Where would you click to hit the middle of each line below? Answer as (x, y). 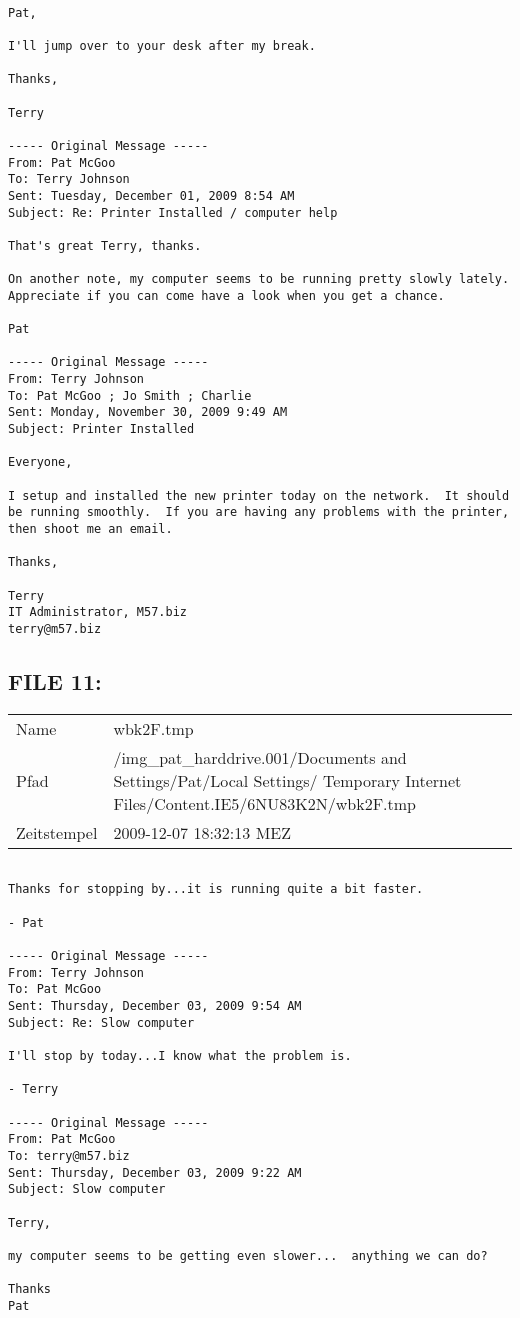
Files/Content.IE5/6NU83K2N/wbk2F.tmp (264, 803)
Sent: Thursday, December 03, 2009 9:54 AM (155, 1006)
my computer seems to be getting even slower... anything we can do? (248, 1255)
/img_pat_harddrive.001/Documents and (260, 757)
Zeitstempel (57, 832)
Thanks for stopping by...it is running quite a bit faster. (216, 889)
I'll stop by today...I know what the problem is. (180, 1056)
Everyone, (40, 462)
